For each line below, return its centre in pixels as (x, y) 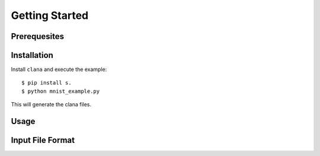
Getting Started (50, 15)
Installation (32, 55)
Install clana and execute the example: (59, 69)
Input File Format (43, 140)
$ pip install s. (47, 83)
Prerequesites (38, 36)
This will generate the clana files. (51, 105)
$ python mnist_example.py (61, 91)
